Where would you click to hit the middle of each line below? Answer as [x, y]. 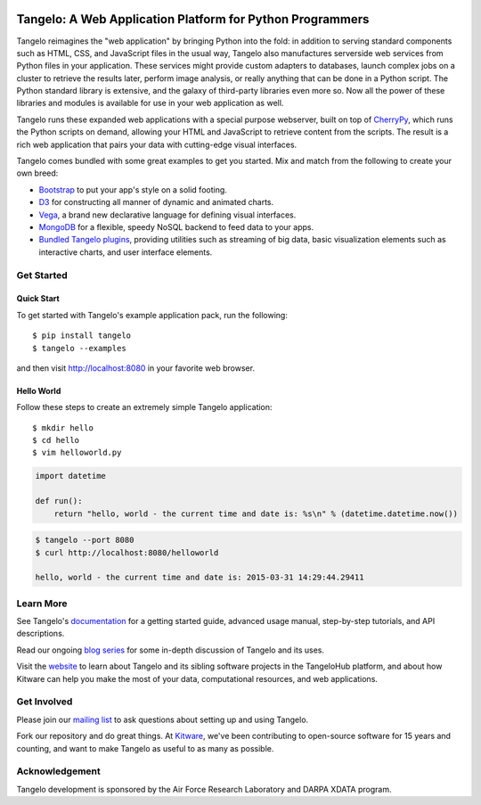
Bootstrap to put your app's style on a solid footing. [133, 189]
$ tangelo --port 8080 [85, 540]
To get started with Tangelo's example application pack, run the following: [152, 315]
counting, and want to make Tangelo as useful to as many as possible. [145, 748]
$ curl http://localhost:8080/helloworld [127, 552]
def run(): [59, 501]
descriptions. [41, 634]
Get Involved [45, 702]
